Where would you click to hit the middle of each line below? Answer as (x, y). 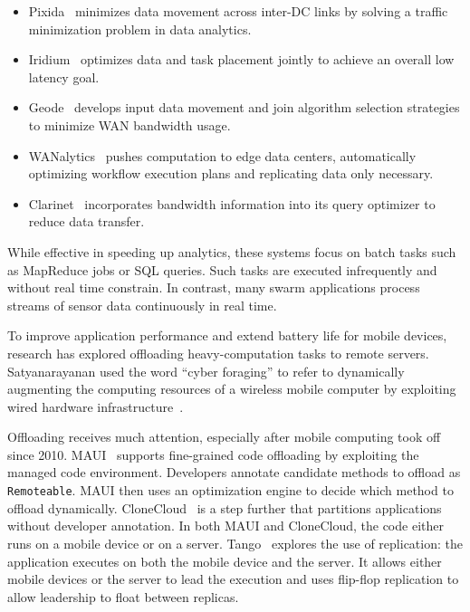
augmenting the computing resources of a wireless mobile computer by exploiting (232, 389)
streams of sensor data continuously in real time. (142, 305)
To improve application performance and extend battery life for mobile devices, (227, 335)
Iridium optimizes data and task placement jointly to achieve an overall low (241, 59)
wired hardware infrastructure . (96, 406)
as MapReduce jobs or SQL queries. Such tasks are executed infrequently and (222, 269)
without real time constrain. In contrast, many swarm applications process (214, 287)
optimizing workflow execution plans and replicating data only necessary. (231, 173)
